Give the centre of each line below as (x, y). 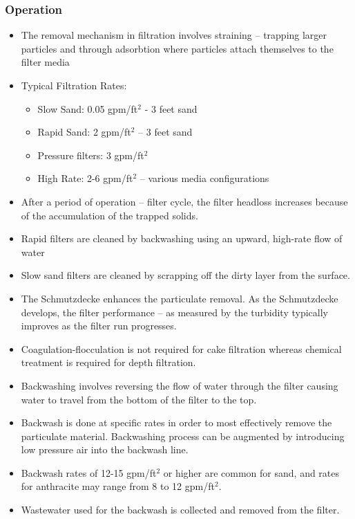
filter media (45, 62)
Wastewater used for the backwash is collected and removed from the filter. (180, 510)
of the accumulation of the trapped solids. (109, 215)
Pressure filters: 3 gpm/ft (91, 155)
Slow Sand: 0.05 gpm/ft (88, 108)
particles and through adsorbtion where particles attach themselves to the (177, 48)
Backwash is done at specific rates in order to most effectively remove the (176, 422)
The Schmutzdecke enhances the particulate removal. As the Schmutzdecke (180, 298)
